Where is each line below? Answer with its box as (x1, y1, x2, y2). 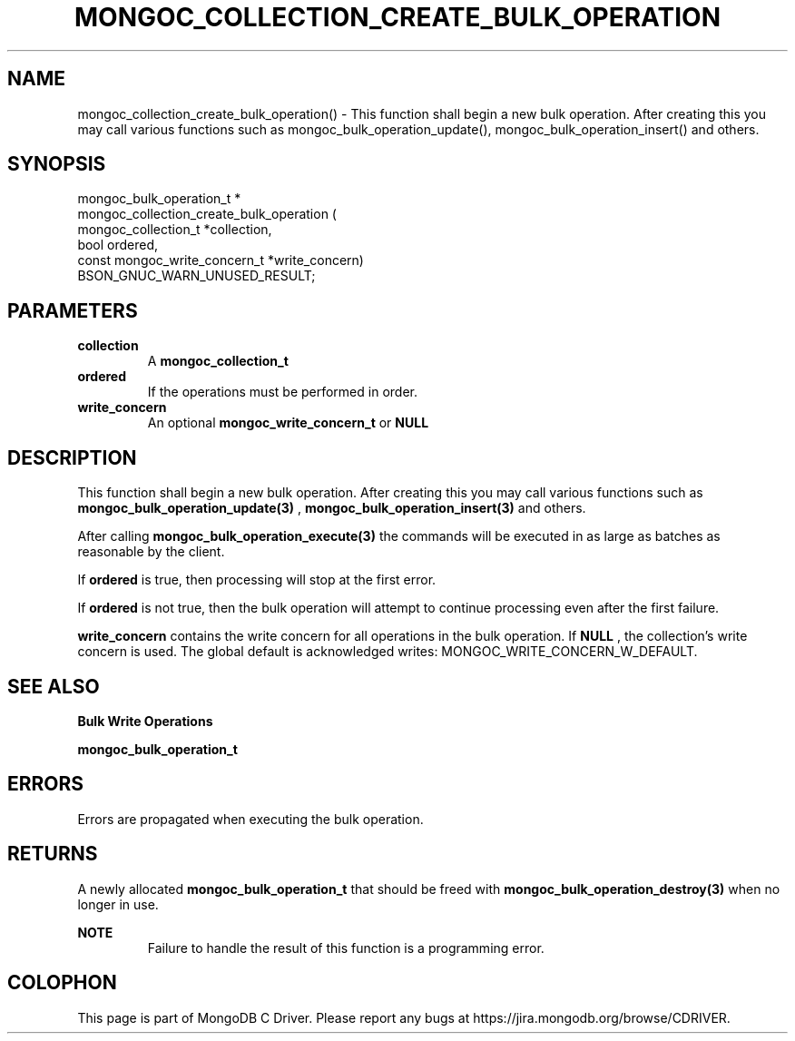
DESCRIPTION (7, 446, 137, 469)
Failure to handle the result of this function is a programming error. (147, 939, 545, 956)
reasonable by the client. (77, 544, 225, 560)
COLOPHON (7, 971, 117, 995)
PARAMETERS (7, 299, 138, 322)
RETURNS (7, 842, 98, 866)
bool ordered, (77, 237, 159, 253)
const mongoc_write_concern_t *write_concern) (77, 252, 364, 269)
